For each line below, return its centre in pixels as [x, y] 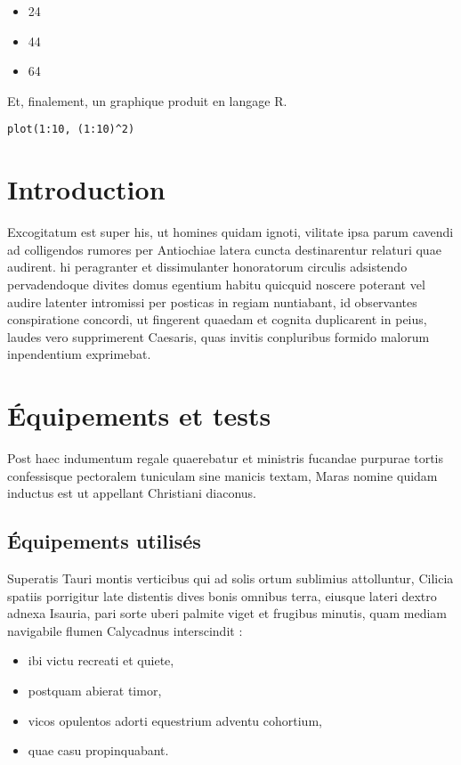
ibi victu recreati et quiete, [101, 660]
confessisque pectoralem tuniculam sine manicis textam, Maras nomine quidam [222, 475]
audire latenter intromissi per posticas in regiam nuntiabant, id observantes [212, 301]
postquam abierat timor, [95, 690]
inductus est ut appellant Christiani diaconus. [132, 493]
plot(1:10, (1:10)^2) [71, 130]
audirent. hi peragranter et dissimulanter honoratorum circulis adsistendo [207, 267]
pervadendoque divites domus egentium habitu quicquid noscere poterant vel [216, 284]
